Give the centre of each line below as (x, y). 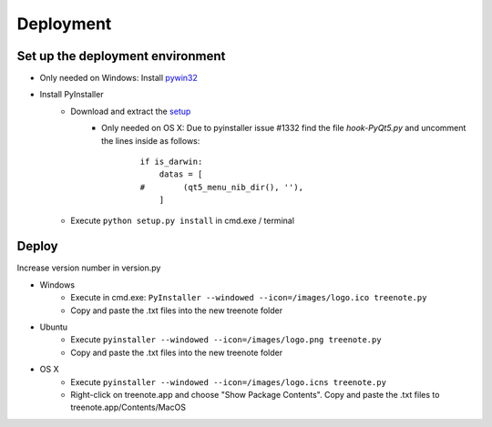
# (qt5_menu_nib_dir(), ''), (222, 187)
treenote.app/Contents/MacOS (128, 407)
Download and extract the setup (131, 111)
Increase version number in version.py (89, 268)
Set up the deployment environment (121, 56)
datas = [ (181, 174)
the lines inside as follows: (151, 140)
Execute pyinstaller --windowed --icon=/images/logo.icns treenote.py (229, 381)
